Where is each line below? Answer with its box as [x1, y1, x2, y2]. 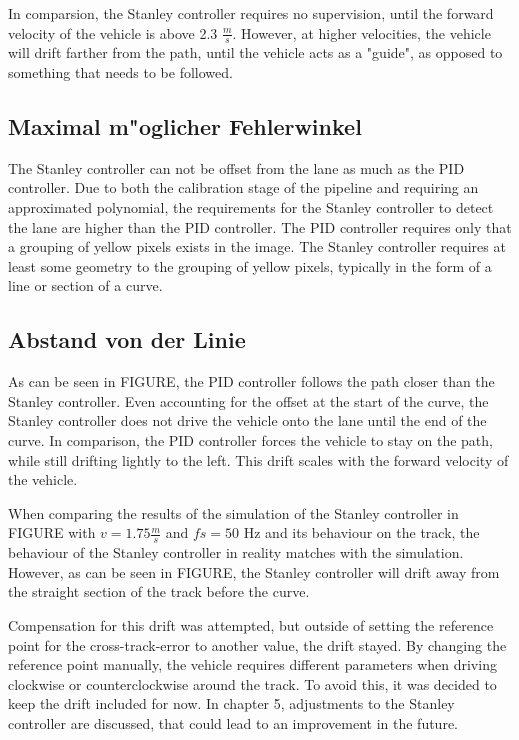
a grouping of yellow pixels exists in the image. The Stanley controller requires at [8, 236, 506, 257]
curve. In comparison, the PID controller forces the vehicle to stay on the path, [8, 429, 493, 450]
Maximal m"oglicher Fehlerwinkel [8, 111, 362, 141]
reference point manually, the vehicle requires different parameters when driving [8, 654, 497, 675]
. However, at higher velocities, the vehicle [232, 22, 491, 43]
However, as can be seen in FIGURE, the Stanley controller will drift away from [8, 561, 500, 582]
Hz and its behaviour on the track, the [243, 522, 480, 543]
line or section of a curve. [8, 275, 163, 296]
